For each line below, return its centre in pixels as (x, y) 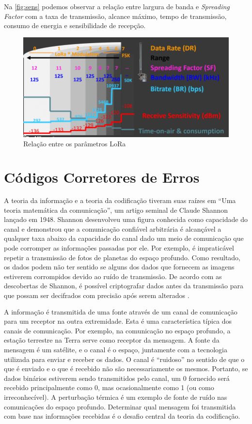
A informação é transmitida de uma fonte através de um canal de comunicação (121, 311)
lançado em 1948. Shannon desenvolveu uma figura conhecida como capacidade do (126, 219)
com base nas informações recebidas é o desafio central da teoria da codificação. (122, 416)
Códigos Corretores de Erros (102, 177)
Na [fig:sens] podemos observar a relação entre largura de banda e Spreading (117, 6)
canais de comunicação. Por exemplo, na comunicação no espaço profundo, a (117, 330)
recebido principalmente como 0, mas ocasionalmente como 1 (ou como (109, 387)
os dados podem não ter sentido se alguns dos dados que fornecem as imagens (119, 267)
